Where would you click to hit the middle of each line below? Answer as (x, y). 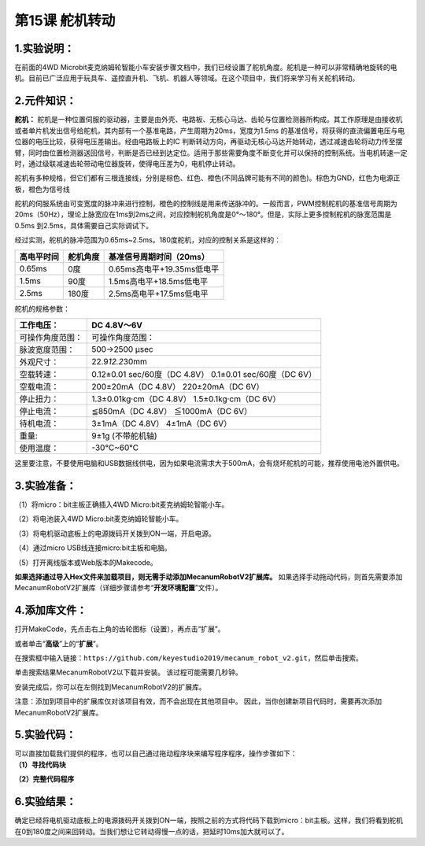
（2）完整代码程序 (44, 779)
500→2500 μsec (122, 349)
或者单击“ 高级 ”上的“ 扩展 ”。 (59, 643)
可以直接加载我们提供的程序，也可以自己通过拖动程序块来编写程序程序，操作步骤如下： (156, 754)
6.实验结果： (46, 802)
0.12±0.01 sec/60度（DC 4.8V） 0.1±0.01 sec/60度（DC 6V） (204, 375)
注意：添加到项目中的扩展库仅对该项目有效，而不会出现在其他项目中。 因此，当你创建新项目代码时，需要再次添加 (198, 701)
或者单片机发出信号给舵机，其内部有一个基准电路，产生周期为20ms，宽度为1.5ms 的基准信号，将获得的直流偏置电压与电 (210, 131)
